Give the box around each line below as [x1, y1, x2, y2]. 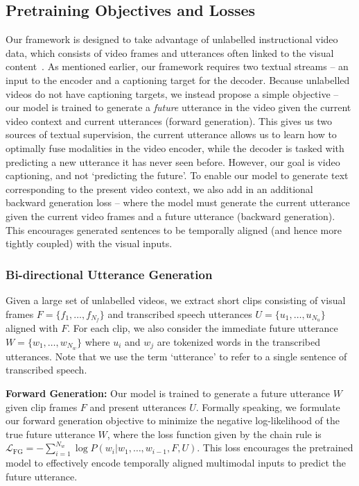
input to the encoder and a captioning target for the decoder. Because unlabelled [6, 72, 350, 87]
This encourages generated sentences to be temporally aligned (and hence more [6, 222, 342, 237]
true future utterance [6, 426, 95, 441]
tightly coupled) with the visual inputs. [6, 236, 173, 251]
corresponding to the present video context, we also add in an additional [6, 181, 313, 196]
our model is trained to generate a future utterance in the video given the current [6, 100, 351, 115]
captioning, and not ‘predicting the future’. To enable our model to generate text [6, 168, 349, 183]
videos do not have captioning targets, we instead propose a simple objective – [6, 86, 339, 101]
